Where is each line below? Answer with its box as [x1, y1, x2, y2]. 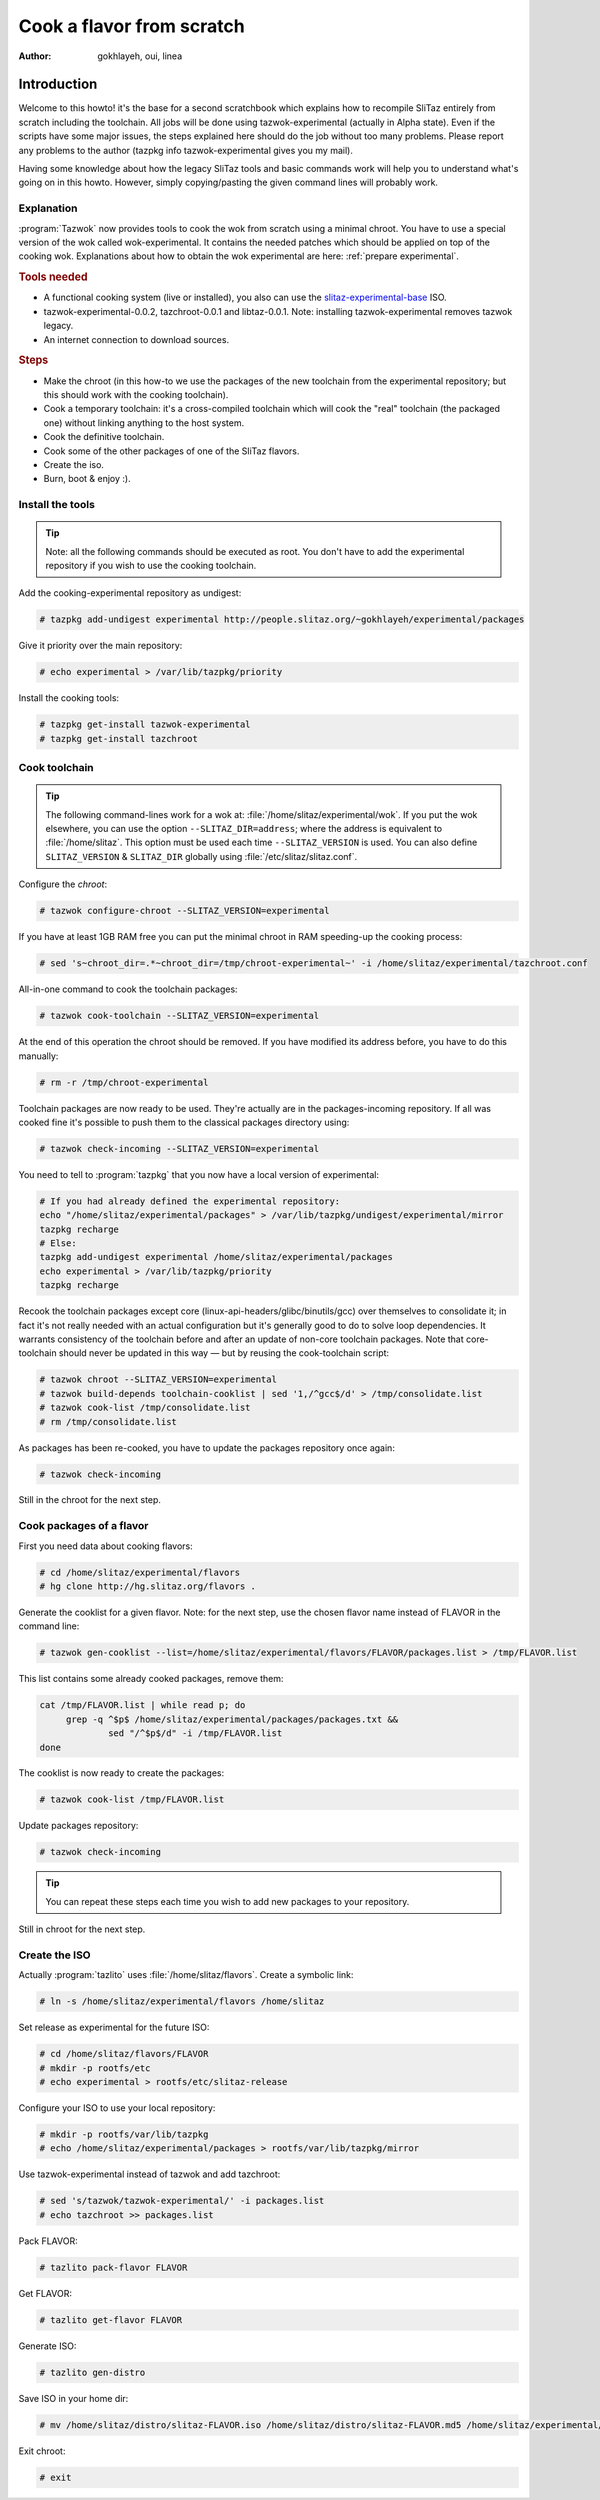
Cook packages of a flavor [18, 1519, 149, 1533]
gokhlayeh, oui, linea [97, 50, 183, 62]
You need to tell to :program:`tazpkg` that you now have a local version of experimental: [18, 1168, 380, 1180]
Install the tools [18, 498, 95, 512]
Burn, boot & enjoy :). [43, 473, 131, 485]
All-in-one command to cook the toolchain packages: [18, 983, 239, 995]
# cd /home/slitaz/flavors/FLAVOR [39, 2048, 209, 2060]
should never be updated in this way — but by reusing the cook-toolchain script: [58, 1347, 390, 1359]
